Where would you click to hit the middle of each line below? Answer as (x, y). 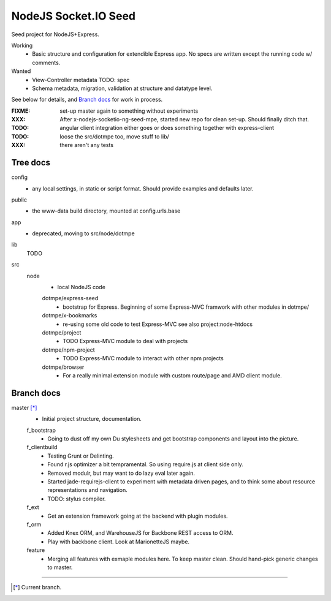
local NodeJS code (81, 287)
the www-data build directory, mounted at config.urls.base (106, 211)
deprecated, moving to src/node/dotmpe (83, 233)
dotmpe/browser (63, 367)
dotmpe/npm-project (68, 350)
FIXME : (21, 111)
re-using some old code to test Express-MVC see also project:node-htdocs (158, 324)
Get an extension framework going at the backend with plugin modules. (138, 516)
